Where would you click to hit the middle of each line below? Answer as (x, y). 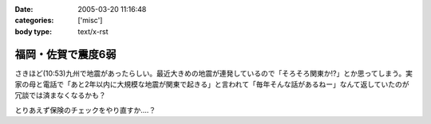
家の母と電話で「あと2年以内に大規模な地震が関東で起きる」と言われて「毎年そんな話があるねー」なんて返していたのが (212, 84)
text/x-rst (93, 31)
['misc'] (90, 21)
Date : (24, 9)
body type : (33, 31)
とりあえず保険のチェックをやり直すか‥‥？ (85, 110)
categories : (34, 21)
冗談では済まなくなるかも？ (60, 95)
